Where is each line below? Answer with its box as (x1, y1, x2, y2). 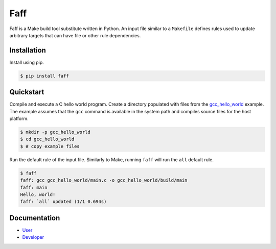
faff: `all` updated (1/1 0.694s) (20, 199, 107, 205)
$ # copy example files (20, 143, 80, 149)
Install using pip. (9, 59, 44, 65)
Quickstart (9, 88, 44, 96)
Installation (9, 46, 46, 55)
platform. (9, 115, 29, 122)
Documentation (9, 213, 60, 222)
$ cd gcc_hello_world (20, 136, 75, 142)
